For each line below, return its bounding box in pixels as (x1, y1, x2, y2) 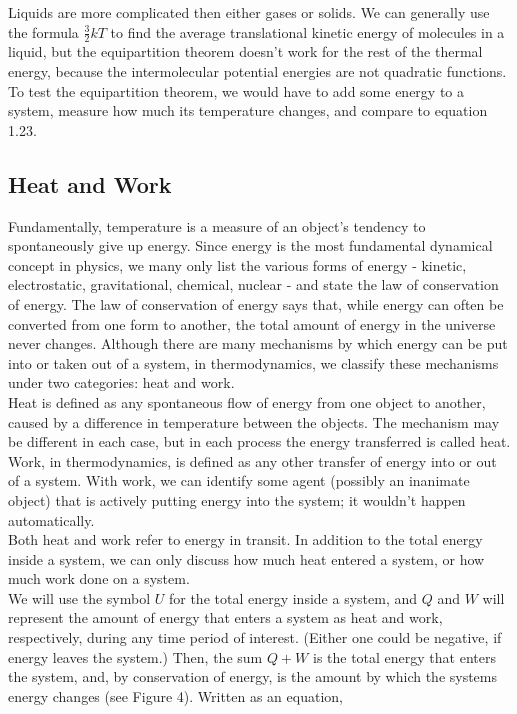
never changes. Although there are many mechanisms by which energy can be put (8, 333, 508, 354)
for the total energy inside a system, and (168, 587, 417, 608)
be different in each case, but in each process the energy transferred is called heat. (8, 431, 511, 452)
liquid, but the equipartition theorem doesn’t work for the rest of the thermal (8, 41, 483, 62)
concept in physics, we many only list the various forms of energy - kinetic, (8, 254, 467, 275)
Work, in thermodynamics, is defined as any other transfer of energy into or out (8, 450, 497, 471)
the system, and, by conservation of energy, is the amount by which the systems (8, 666, 498, 687)
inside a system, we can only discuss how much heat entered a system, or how (8, 548, 485, 569)
